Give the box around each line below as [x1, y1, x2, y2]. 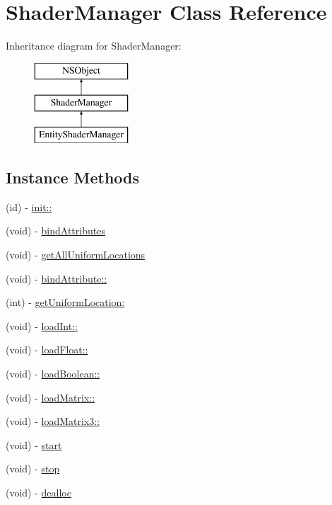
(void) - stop [6, 461, 60, 476]
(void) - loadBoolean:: [6, 366, 100, 381]
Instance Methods [6, 166, 139, 188]
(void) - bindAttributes [6, 223, 105, 238]
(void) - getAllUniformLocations [6, 247, 146, 262]
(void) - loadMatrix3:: [6, 414, 100, 429]
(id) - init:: [6, 199, 52, 214]
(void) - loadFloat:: [6, 342, 88, 357]
